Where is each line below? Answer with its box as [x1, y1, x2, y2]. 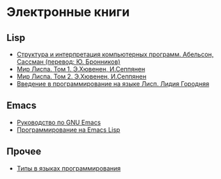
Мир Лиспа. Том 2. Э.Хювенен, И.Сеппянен [16, 72, 147, 80]
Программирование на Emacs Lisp [16, 126, 121, 134]
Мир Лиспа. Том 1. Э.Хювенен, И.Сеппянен [16, 65, 146, 73]
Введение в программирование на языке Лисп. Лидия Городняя [16, 80, 210, 87]
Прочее [6, 146, 42, 157]
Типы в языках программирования [16, 164, 121, 172]
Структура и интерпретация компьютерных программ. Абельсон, [16, 50, 214, 58]
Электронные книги [6, 4, 130, 20]
